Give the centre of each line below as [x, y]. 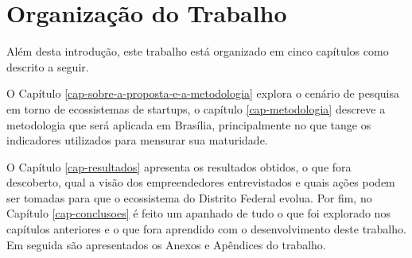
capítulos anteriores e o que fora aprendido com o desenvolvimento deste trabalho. [206, 229]
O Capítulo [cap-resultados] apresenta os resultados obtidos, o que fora [179, 166]
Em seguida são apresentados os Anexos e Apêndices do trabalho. [166, 244]
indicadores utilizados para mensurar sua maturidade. [137, 140]
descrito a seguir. [48, 66]
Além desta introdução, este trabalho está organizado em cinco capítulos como [198, 51]
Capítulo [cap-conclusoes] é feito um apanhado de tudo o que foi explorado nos [198, 213]
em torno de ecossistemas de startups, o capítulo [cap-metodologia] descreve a [196, 108]
